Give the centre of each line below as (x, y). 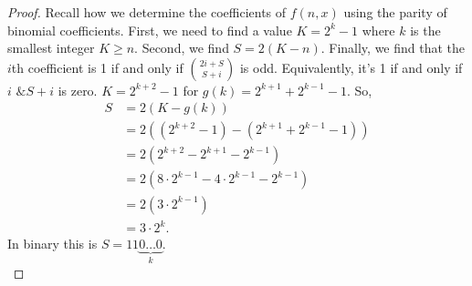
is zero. (78, 90)
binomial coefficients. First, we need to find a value (150, 30)
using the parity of (395, 12)
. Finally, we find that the (393, 48)
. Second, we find (182, 48)
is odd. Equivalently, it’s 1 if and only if (351, 67)
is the (425, 30)
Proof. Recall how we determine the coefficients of (147, 12)
